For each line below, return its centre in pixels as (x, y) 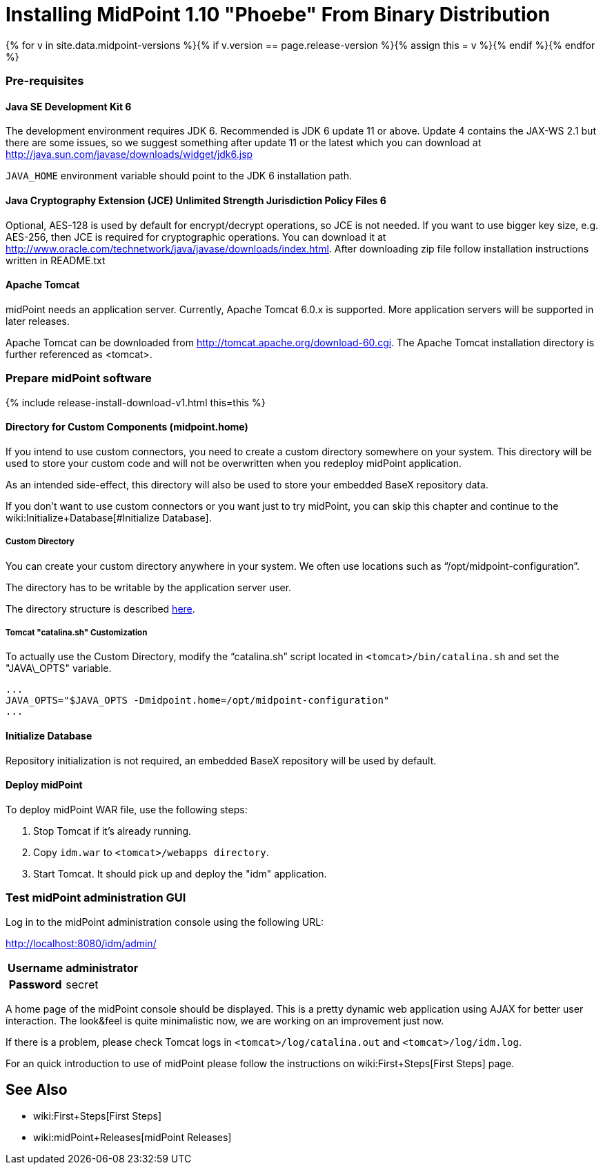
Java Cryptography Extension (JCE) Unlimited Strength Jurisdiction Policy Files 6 (196, 200)
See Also (37, 1089)
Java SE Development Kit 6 (69, 106)
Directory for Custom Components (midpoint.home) (127, 427)
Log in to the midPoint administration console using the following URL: (165, 922)
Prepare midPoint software (79, 378)
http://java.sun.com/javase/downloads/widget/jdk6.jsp (129, 155)
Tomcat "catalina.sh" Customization (77, 632)
